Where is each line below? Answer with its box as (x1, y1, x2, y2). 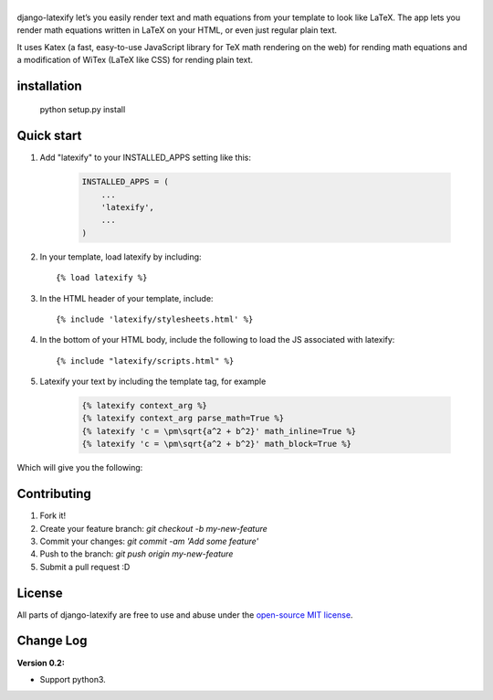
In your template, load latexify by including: (39, 251, 202, 262)
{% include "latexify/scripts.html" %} (56, 355, 235, 366)
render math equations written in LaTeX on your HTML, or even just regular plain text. (16, 25, 338, 36)
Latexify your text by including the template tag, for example (39, 376, 267, 387)
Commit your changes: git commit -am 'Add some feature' (39, 536, 259, 546)
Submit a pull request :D (39, 561, 131, 572)
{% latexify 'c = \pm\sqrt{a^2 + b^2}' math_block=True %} (81, 439, 351, 450)
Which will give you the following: (16, 462, 143, 473)
